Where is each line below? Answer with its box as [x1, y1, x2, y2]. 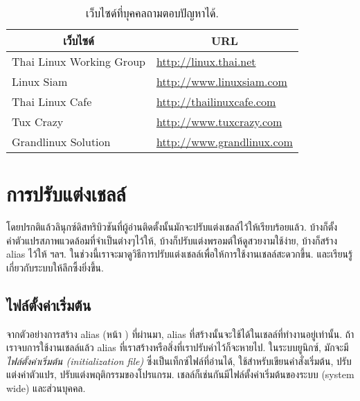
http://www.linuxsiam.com [156, 73, 287, 89]
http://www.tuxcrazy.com [156, 114, 282, 130]
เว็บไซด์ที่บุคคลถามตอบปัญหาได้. [86, 5, 219, 21]
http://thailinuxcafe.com [156, 93, 276, 109]
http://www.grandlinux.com [156, 134, 293, 150]
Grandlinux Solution [12, 134, 111, 150]
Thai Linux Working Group [12, 53, 145, 69]
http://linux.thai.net [156, 53, 256, 69]
